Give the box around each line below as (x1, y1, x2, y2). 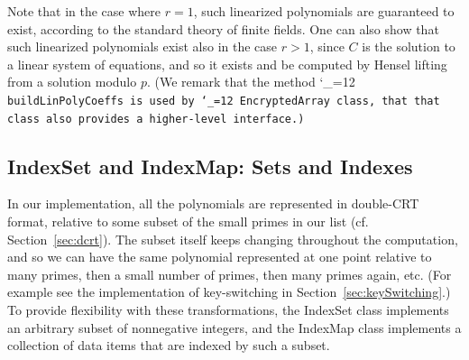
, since (309, 37, 345, 56)
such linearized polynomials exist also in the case (7, 37, 278, 56)
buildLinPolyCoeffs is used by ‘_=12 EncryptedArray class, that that (7, 94, 440, 107)
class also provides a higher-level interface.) (7, 112, 305, 125)
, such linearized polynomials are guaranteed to (193, 2, 455, 20)
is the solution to (362, 37, 455, 56)
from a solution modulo (7, 72, 137, 91)
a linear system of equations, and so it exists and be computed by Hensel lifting (7, 54, 447, 73)
